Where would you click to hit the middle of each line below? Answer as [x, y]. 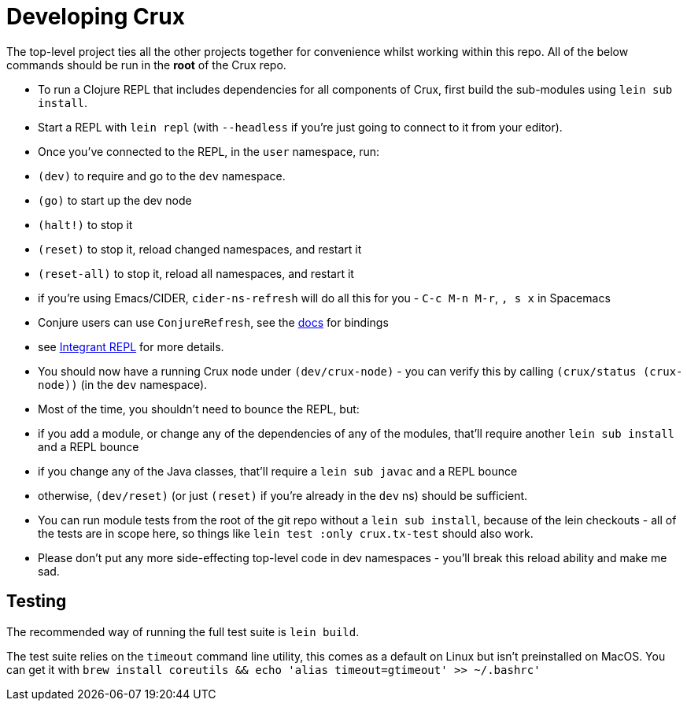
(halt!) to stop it [85, 224]
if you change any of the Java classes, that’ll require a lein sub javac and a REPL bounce [278, 471]
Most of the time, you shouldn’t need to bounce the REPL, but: [199, 409]
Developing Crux [96, 17]
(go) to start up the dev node [115, 200]
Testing [37, 602]
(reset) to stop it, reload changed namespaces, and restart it [200, 249]
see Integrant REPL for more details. [131, 346]
